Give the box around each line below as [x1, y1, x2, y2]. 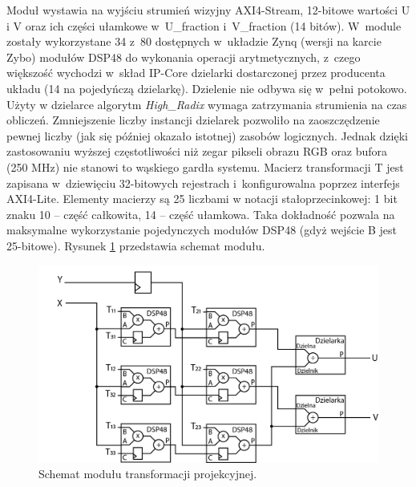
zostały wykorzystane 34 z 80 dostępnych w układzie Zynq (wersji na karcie [6, 33, 382, 50]
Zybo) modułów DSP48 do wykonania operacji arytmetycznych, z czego [6, 48, 361, 65]
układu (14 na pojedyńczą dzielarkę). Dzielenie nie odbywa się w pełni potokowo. [6, 79, 407, 96]
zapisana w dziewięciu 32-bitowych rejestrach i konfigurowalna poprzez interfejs [6, 174, 400, 191]
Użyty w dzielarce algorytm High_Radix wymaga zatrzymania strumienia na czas [6, 95, 407, 112]
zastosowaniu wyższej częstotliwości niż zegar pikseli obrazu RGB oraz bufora [6, 143, 388, 160]
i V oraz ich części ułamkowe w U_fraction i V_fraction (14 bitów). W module [6, 17, 402, 34]
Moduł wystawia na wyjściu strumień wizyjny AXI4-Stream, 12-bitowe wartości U [6, 2, 410, 18]
